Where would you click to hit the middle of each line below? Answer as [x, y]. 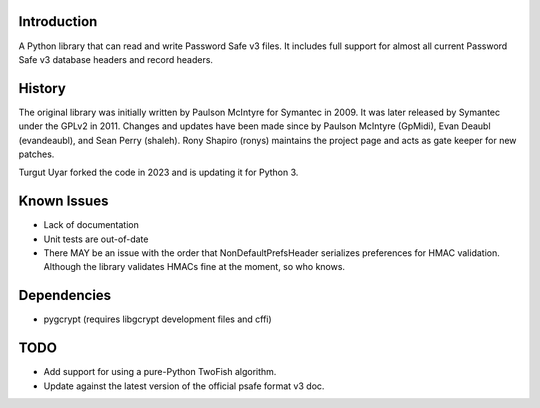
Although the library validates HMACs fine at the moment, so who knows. [194, 267]
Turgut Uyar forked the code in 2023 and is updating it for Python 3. [158, 172]
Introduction [58, 21]
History [42, 88]
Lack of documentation [91, 225]
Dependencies [65, 295]
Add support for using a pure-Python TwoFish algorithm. [160, 372]
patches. [36, 154]
